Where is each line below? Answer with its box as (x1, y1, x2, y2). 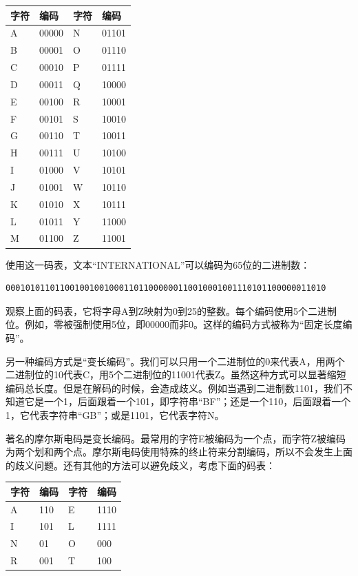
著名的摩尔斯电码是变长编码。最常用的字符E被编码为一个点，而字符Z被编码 (6, 431, 346, 445)
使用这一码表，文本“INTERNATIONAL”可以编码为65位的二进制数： (6, 257, 310, 271)
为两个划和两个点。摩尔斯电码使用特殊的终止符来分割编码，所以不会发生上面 (6, 444, 352, 459)
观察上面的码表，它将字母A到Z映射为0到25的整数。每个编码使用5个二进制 (6, 303, 337, 318)
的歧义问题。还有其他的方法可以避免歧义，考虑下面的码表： (6, 457, 275, 472)
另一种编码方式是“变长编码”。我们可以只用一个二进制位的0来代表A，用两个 (6, 353, 345, 368)
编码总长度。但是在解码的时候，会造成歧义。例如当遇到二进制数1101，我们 (6, 380, 343, 395)
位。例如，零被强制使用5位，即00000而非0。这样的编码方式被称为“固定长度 (6, 317, 343, 331)
